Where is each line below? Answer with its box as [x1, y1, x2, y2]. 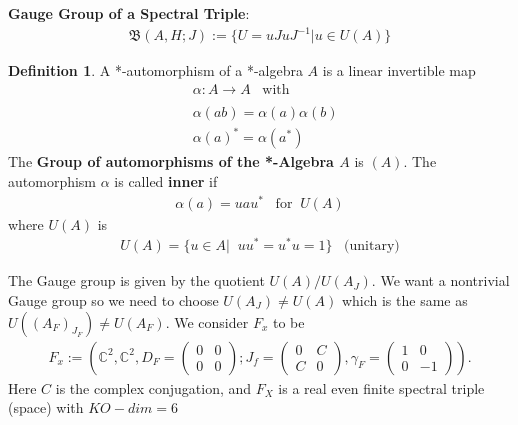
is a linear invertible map [322, 60, 476, 81]
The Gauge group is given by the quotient [8, 270, 265, 291]
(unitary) [344, 239, 400, 254]
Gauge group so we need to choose [8, 289, 219, 310]
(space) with [8, 397, 84, 418]
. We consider [165, 311, 249, 332]
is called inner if [114, 170, 218, 191]
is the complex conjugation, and [55, 377, 252, 398]
